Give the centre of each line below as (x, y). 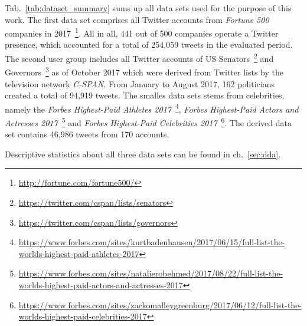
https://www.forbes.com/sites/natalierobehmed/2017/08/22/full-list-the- (151, 273)
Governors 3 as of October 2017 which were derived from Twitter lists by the (144, 71)
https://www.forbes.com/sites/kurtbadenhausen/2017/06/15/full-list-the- (152, 242)
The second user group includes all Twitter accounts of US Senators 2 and (139, 57)
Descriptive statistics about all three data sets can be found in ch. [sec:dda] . (143, 154)
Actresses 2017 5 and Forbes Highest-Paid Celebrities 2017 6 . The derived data (148, 121)
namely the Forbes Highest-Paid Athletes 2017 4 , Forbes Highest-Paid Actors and (152, 108)
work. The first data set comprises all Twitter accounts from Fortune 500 (137, 19)
